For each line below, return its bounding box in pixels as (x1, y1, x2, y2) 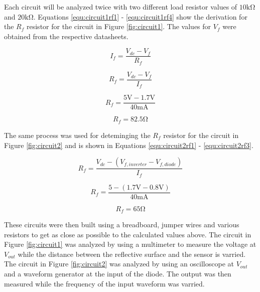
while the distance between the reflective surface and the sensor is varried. (18, 248, 246, 259)
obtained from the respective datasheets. (4, 31, 128, 41)
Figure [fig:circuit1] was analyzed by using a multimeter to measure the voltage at (4, 239, 256, 249)
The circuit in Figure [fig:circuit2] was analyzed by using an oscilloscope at (4, 258, 234, 269)
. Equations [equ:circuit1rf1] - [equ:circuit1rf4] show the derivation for (33, 11, 247, 22)
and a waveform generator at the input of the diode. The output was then (4, 268, 231, 279)
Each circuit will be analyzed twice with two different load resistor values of (4, 2, 237, 12)
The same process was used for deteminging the (4, 129, 151, 140)
